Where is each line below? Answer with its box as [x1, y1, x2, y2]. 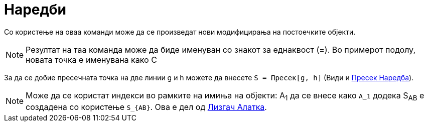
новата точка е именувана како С [26, 54, 157, 65]
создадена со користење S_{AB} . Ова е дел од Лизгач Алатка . [26, 101, 267, 112]
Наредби [4, 1, 67, 18]
